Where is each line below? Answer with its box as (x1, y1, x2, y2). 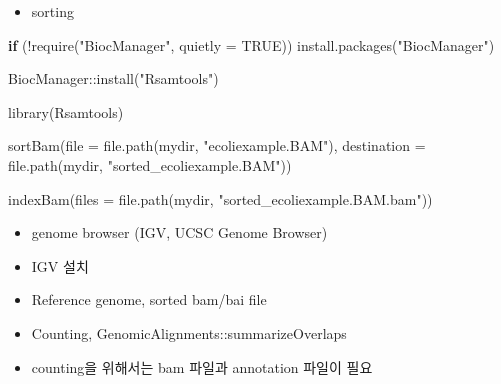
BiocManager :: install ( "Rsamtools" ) (8, 68, 219, 89)
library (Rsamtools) (8, 101, 124, 122)
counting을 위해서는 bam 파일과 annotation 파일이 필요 (31, 356, 373, 377)
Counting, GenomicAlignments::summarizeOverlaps (31, 322, 347, 343)
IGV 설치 (31, 255, 89, 276)
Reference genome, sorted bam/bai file (31, 289, 267, 310)
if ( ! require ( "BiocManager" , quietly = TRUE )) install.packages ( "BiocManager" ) (8, 34, 495, 55)
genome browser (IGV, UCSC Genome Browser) (31, 222, 328, 243)
